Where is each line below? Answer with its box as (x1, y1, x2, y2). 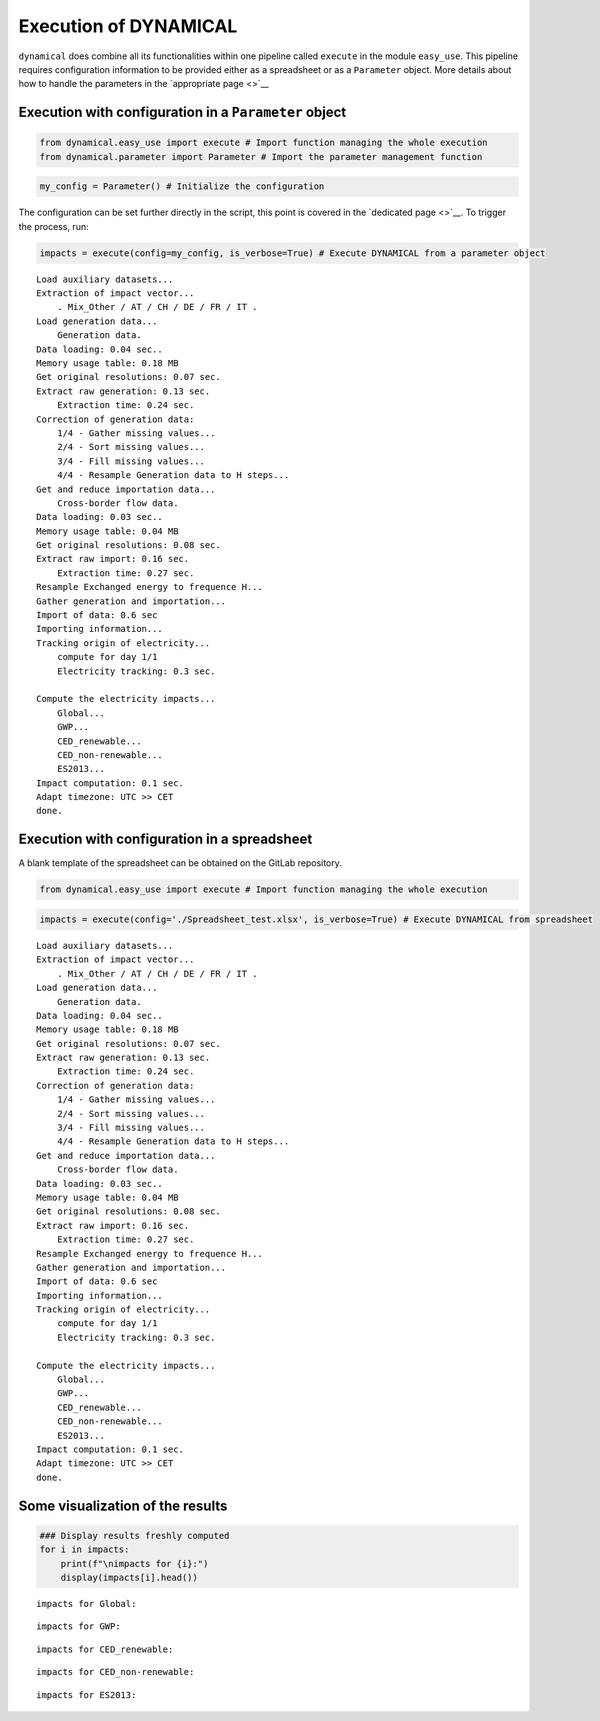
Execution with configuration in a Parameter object (18, 104, 347, 121)
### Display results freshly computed (39, 1530, 230, 1541)
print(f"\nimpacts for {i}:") (60, 1558, 209, 1569)
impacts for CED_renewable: (36, 1643, 174, 1655)
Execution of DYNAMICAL (18, 15, 238, 37)
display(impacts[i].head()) (60, 1571, 199, 1583)
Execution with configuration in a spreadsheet (18, 831, 313, 848)
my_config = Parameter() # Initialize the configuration (39, 181, 325, 192)
